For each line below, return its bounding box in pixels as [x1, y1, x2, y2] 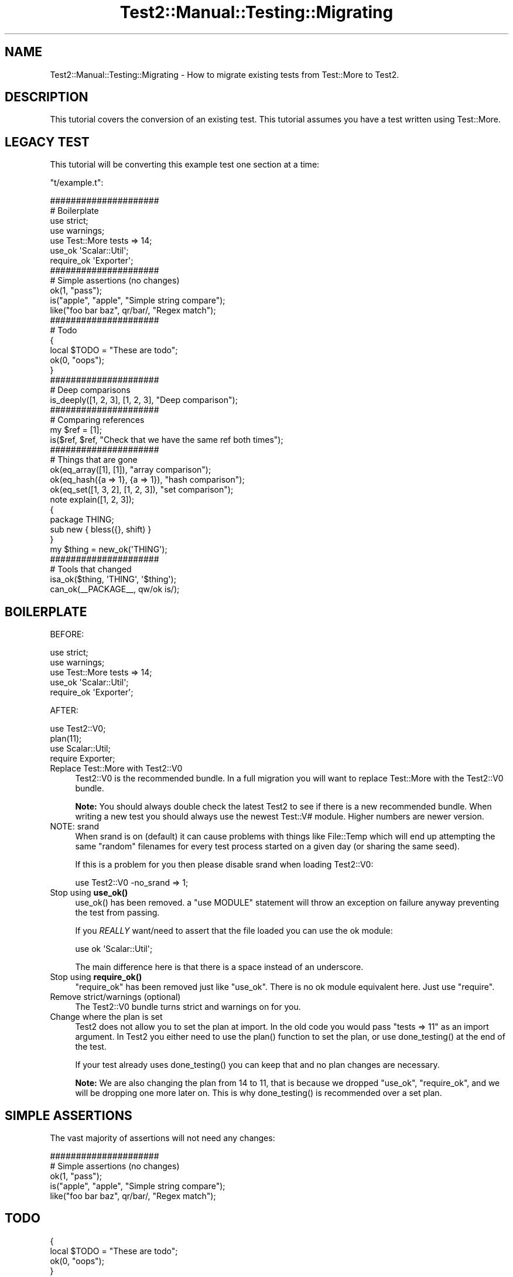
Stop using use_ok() [50, 887, 128, 898]
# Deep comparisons [50, 385, 131, 395]
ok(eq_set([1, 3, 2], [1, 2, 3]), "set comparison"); [50, 484, 234, 495]
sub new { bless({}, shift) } [50, 524, 152, 535]
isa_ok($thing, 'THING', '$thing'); [50, 574, 176, 585]
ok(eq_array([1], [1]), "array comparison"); [50, 465, 211, 475]
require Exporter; [50, 753, 115, 764]
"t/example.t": [50, 177, 104, 188]
